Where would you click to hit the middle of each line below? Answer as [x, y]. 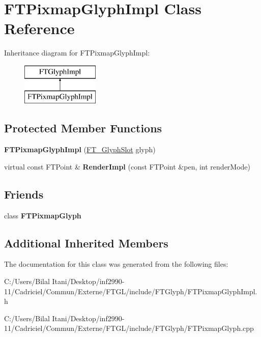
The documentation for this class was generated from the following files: [116, 264]
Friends [24, 194]
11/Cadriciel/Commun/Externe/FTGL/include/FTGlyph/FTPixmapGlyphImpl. [131, 291]
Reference [39, 28]
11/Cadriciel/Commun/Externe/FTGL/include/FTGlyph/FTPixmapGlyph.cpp [129, 328]
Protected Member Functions [83, 128]
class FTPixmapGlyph [43, 215]
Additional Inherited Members [86, 243]
